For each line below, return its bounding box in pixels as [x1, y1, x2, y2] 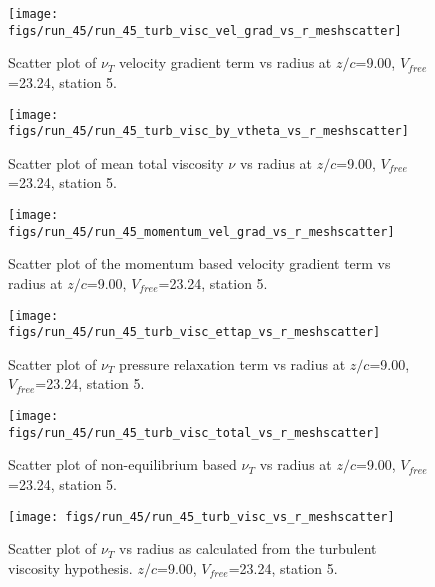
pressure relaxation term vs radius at [119, 353, 346, 374]
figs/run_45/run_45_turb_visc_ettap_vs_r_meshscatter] [8, 325, 381, 340]
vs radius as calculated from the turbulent [119, 538, 377, 559]
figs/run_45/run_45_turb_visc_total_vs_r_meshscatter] [8, 425, 381, 440]
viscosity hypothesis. [8, 557, 133, 578]
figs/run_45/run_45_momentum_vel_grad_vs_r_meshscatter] [8, 224, 395, 239]
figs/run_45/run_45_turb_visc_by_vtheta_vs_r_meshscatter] [8, 124, 409, 139]
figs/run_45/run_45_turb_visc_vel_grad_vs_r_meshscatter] [8, 23, 402, 38]
